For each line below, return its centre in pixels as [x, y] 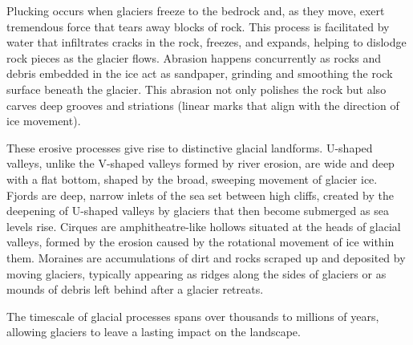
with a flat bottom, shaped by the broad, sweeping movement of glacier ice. [192, 179]
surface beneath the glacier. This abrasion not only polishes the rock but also [196, 89]
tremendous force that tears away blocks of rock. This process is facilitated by [198, 26]
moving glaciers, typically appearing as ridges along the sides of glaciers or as [196, 273]
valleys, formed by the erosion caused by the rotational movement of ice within [200, 242]
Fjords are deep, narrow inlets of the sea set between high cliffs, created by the [200, 195]
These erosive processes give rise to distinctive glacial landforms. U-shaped [190, 147]
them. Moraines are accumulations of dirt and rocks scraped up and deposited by [206, 257]
